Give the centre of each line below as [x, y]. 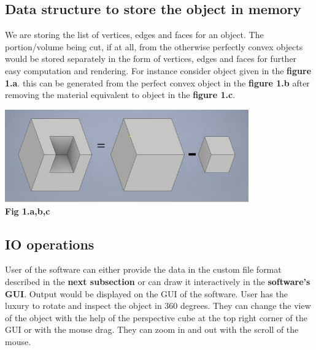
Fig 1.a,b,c [28, 211]
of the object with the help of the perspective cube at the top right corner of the [156, 317]
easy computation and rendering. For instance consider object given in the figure [158, 70]
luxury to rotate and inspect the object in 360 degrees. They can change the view [158, 306]
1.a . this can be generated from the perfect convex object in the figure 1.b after [157, 82]
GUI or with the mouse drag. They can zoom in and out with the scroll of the [152, 329]
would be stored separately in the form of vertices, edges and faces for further [151, 59]
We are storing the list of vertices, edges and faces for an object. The [134, 35]
